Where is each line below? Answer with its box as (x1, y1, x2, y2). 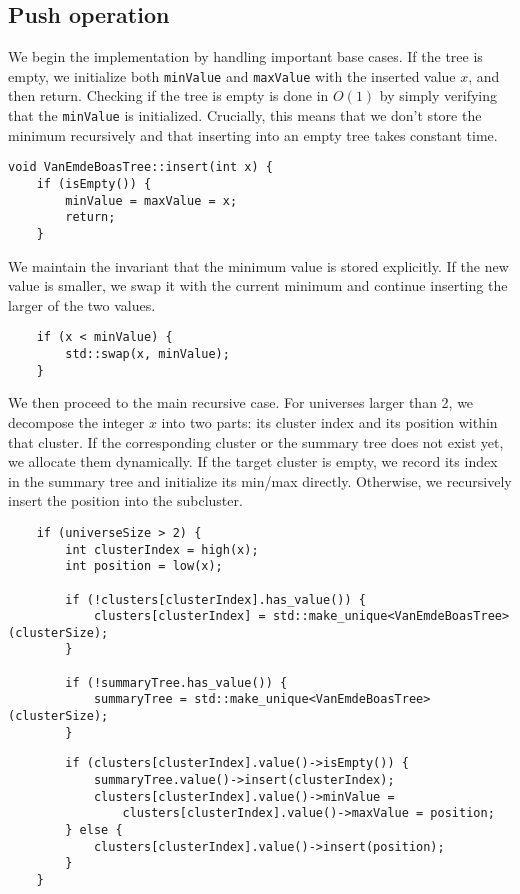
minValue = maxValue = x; (65, 193, 238, 208)
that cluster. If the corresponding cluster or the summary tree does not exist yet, (8, 431, 504, 452)
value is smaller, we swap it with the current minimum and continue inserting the (8, 275, 508, 296)
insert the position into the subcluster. (8, 490, 243, 511)
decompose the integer (8, 411, 145, 432)
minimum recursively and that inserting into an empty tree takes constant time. (8, 124, 498, 145)
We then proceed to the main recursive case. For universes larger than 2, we (8, 392, 474, 413)
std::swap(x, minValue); (65, 347, 230, 362)
